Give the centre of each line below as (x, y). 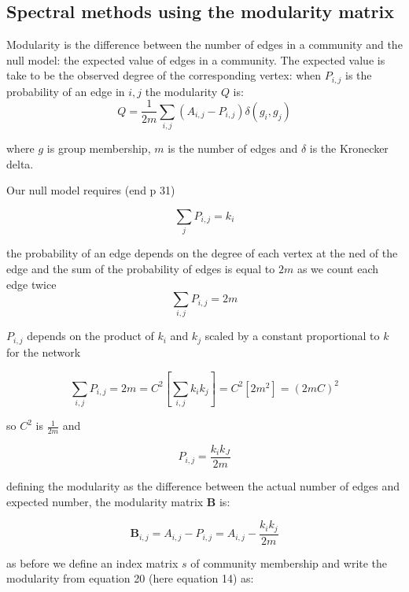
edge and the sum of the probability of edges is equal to (141, 268)
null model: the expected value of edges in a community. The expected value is (196, 59)
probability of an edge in (66, 91)
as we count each (338, 268)
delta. (20, 163)
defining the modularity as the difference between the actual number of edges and (203, 486)
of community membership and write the (289, 562)
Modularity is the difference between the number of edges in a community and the (204, 44)
